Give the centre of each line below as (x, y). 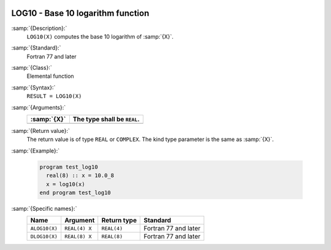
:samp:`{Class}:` (32, 68)
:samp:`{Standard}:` (36, 48)
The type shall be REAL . (106, 119)
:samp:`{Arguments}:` (39, 107)
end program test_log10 (75, 192)
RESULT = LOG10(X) (54, 96)
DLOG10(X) (44, 236)
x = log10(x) (66, 184)
